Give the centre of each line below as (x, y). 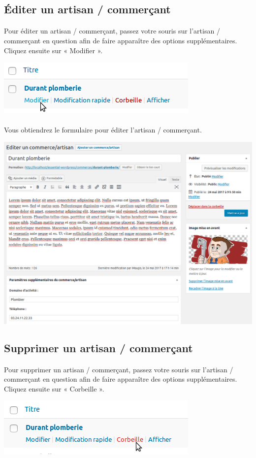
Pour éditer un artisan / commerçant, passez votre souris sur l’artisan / (112, 31)
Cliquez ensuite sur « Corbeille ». (54, 388)
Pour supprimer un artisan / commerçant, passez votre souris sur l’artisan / (119, 369)
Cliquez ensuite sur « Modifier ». (53, 50)
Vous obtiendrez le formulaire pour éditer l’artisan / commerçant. (103, 130)
